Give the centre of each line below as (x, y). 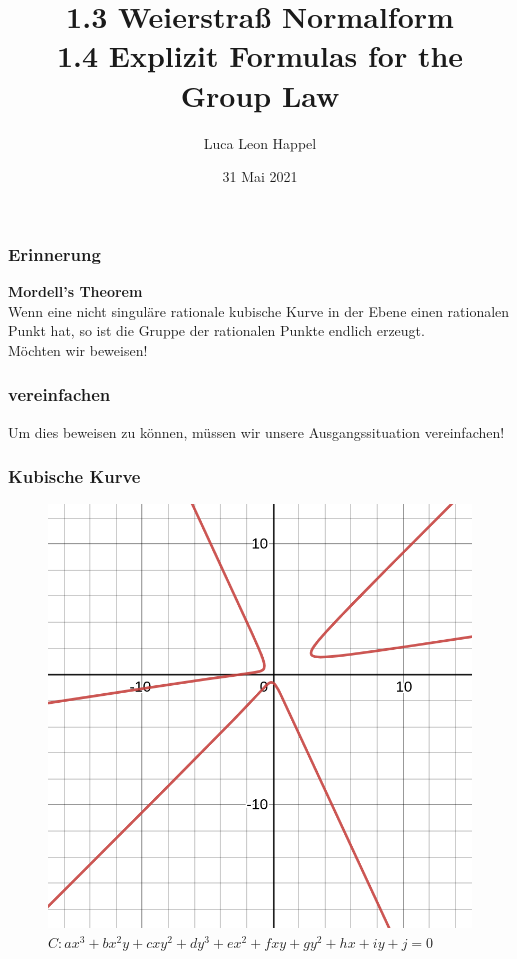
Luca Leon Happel (260, 142)
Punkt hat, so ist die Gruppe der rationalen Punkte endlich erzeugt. (216, 330)
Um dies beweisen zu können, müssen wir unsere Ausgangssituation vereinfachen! (256, 431)
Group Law (260, 94)
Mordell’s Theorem (75, 290)
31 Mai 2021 (260, 176)
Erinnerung (54, 253)
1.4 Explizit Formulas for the (260, 55)
